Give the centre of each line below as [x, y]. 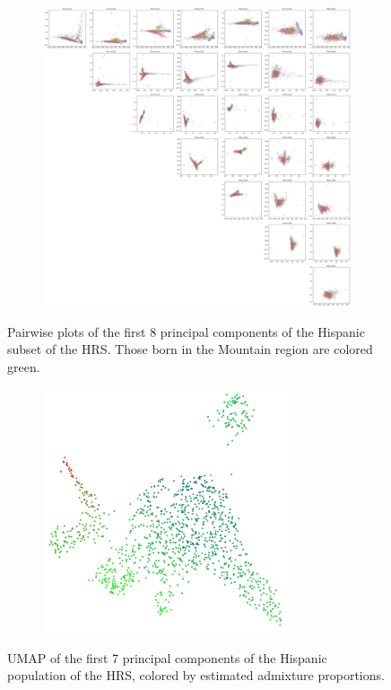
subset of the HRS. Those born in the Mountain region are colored [190, 349]
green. [24, 367]
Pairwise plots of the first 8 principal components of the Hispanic [186, 331]
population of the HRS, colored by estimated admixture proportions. [196, 675]
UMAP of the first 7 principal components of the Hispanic [167, 657]
